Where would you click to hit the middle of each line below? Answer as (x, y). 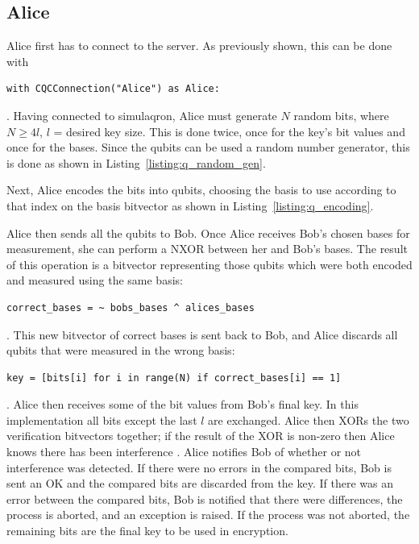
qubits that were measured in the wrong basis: (121, 350)
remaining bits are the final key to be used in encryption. (147, 531)
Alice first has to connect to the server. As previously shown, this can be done (199, 46)
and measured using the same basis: (95, 280)
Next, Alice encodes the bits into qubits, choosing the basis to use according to (201, 190)
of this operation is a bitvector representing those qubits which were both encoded (209, 264)
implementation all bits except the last (102, 419)
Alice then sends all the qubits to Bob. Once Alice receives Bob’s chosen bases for (208, 233)
